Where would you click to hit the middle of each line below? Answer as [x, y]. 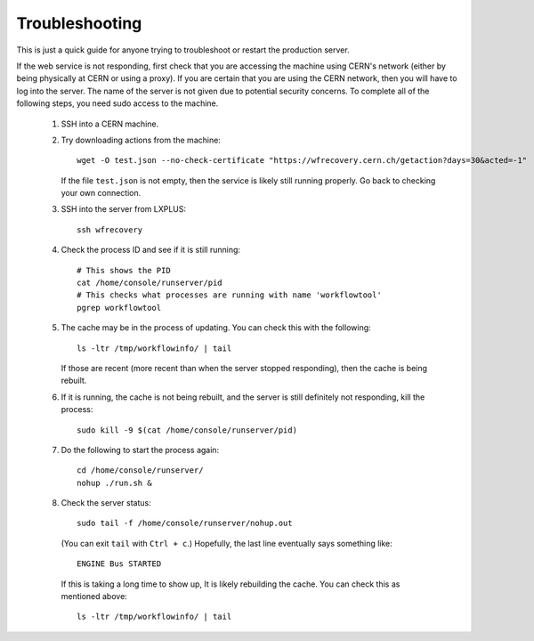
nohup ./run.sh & [114, 483]
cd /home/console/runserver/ [140, 471]
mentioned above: [94, 596]
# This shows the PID [124, 270]
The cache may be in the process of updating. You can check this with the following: [216, 328]
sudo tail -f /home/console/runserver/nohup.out [185, 523]
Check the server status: [106, 503]
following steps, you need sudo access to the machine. [117, 103]
